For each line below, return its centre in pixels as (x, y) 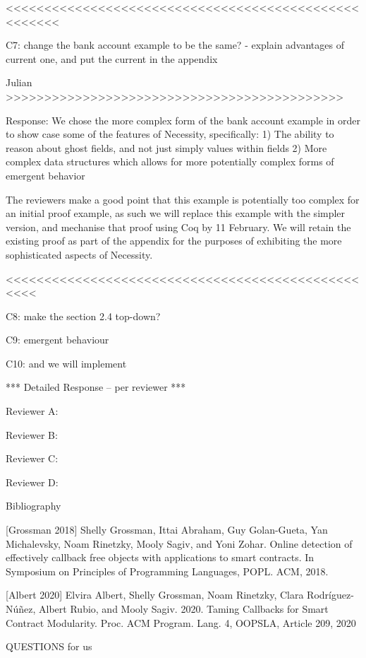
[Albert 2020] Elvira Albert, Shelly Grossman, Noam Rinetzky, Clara (155, 595)
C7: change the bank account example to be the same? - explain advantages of (175, 45)
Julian (19, 82)
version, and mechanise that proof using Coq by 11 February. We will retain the (178, 227)
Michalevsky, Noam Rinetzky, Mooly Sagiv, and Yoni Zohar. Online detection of (179, 543)
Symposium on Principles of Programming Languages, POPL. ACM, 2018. (167, 571)
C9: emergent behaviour (57, 340)
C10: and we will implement (66, 363)
